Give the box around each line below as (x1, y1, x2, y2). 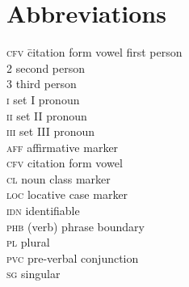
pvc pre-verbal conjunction (6, 249, 139, 266)
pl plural (6, 234, 50, 251)
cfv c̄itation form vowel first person (6, 44, 183, 61)
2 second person (6, 59, 86, 76)
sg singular (6, 265, 61, 282)
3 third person (6, 75, 77, 92)
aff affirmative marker (6, 138, 119, 155)
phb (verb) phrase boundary (6, 217, 145, 234)
